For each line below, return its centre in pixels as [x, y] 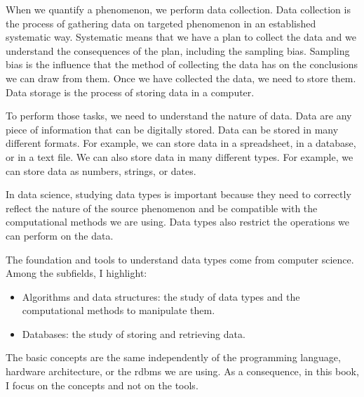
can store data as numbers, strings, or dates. [101, 170]
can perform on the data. [60, 235]
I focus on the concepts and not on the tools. [102, 385]
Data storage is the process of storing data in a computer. [130, 92]
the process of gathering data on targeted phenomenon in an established [161, 23]
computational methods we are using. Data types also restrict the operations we [177, 222]
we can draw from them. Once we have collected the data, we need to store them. [181, 78]
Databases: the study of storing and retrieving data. [134, 333]
